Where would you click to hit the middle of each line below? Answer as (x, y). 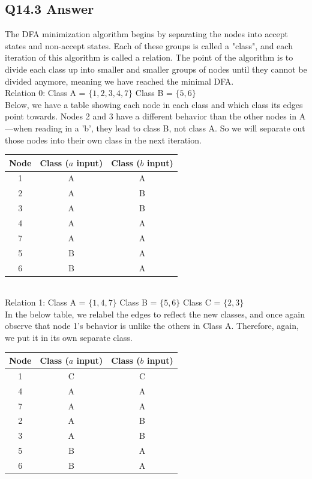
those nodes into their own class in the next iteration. (103, 140)
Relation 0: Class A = (45, 93)
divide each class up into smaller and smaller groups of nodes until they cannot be (156, 69)
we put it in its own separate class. (69, 338)
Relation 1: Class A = (45, 302)
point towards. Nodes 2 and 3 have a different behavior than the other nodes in (151, 116)
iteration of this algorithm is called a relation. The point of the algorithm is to (149, 57)
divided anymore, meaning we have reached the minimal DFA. (119, 81)
